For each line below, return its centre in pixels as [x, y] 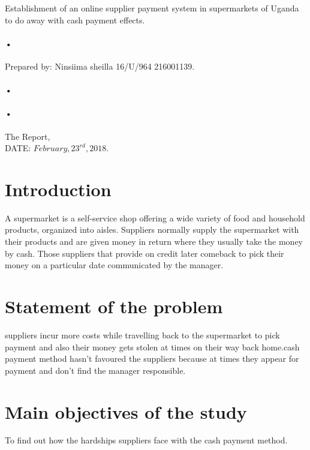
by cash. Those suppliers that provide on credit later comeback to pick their [145, 253]
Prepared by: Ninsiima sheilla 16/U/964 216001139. [100, 66]
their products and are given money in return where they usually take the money [154, 241]
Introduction [58, 189]
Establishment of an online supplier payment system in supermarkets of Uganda [152, 8]
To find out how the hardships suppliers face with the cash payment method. [146, 440]
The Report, [28, 136]
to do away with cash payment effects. [75, 19]
